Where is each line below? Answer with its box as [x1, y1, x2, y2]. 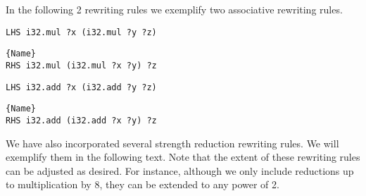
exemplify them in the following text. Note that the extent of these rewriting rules [6, 149, 360, 164]
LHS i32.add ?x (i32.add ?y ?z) [6, 82, 157, 92]
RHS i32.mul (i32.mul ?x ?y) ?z [6, 60, 157, 71]
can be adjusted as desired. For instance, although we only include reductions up [6, 163, 354, 178]
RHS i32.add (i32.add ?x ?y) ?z [6, 115, 157, 125]
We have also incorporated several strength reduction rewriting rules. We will [6, 135, 339, 150]
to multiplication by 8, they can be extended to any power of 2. [6, 177, 279, 192]
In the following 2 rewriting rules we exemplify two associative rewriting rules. [6, 2, 343, 16]
